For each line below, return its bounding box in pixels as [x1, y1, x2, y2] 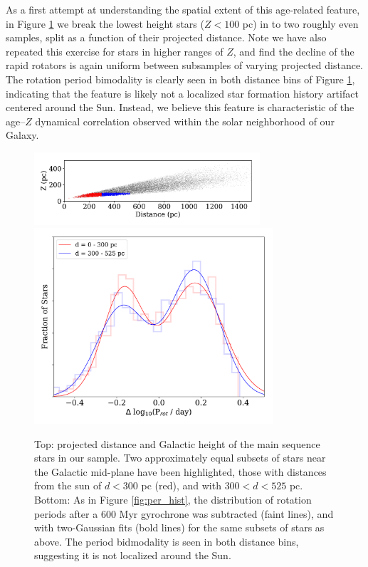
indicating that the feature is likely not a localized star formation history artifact [6, 85, 359, 100]
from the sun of [34, 478, 102, 493]
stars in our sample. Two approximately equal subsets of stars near [34, 450, 326, 465]
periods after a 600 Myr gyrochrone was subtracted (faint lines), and [34, 506, 334, 521]
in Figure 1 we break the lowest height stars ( [6, 16, 204, 31]
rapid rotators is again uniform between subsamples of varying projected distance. [6, 58, 363, 73]
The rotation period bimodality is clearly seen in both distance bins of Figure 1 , [6, 71, 355, 86]
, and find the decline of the [233, 43, 354, 58]
